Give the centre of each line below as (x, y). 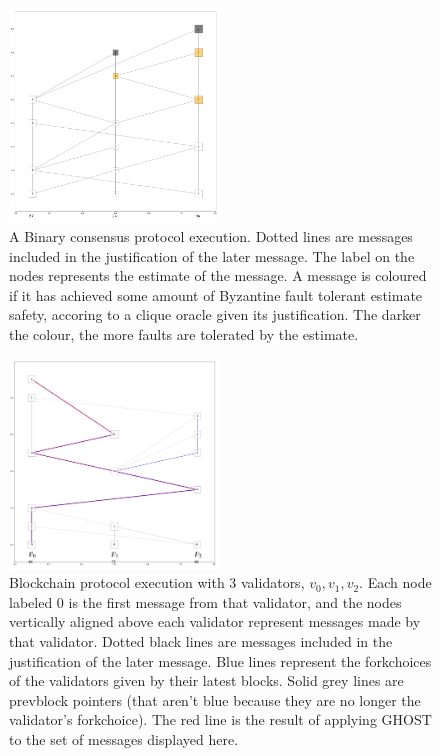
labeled (31, 601)
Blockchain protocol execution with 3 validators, (157, 582)
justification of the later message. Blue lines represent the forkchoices (220, 660)
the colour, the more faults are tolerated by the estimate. (184, 333)
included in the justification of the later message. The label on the (212, 255)
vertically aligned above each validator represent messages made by (215, 621)
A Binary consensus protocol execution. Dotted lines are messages (211, 235)
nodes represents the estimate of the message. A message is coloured (218, 275)
